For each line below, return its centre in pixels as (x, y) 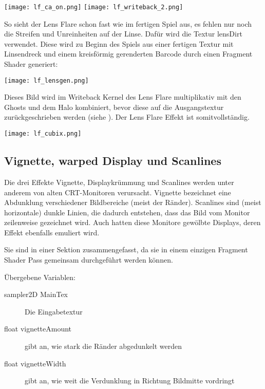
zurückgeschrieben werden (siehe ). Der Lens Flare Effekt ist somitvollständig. (127, 117)
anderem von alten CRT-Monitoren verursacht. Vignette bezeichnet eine (118, 192)
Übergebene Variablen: (40, 277)
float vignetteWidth (35, 363)
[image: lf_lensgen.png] (46, 80)
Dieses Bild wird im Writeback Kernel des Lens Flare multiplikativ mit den (123, 97)
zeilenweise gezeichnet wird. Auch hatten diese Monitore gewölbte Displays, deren (132, 222)
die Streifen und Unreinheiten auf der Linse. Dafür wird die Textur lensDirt (123, 34)
